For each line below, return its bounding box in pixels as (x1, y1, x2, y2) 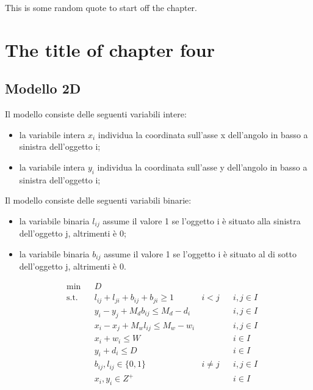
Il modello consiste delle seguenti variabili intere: (5, 108, 187, 120)
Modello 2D (5, 79, 81, 98)
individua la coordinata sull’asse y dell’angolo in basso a (97, 160, 308, 173)
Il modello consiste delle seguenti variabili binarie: (5, 194, 192, 207)
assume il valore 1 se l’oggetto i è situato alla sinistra (103, 214, 301, 227)
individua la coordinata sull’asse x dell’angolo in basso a (98, 128, 308, 141)
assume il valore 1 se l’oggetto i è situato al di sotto (104, 247, 297, 260)
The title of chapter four (5, 37, 215, 62)
